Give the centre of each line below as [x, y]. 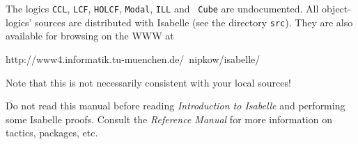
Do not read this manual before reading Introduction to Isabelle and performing [176, 106]
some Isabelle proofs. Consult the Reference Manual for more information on [169, 119]
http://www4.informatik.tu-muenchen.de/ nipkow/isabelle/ [133, 58]
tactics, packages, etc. [52, 133]
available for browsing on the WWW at [90, 36]
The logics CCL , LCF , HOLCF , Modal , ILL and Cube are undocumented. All [162, 8]
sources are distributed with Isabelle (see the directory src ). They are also [194, 22]
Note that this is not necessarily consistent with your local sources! [148, 82]
